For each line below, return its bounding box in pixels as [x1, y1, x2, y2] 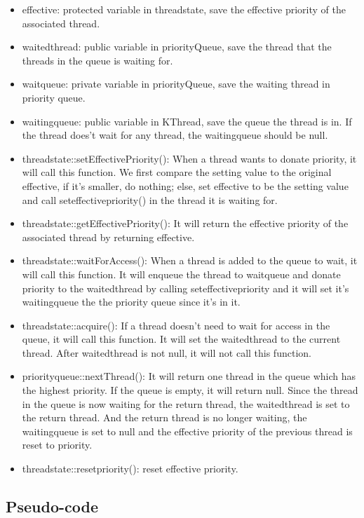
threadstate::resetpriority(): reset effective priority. [22, 461, 238, 476]
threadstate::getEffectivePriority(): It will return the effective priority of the [22, 216, 349, 231]
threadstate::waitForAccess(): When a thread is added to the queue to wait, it [22, 253, 358, 268]
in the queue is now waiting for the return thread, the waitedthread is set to [22, 396, 350, 411]
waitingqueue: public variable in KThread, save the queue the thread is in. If [22, 114, 352, 128]
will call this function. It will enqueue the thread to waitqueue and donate [22, 266, 341, 281]
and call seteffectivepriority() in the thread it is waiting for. [22, 192, 278, 207]
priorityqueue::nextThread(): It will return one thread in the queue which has [22, 369, 356, 383]
